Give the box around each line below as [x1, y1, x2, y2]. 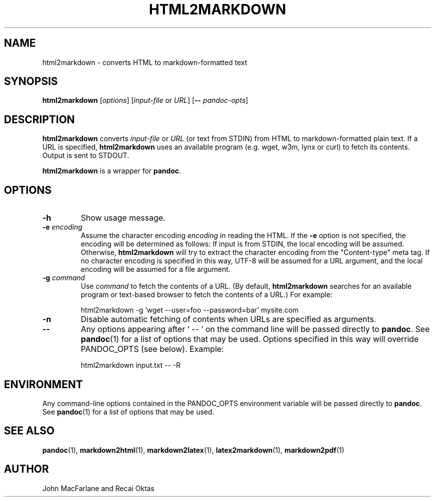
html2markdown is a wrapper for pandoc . [42, 167, 181, 175]
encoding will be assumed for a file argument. [80, 265, 230, 274]
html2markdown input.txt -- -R [80, 361, 181, 370]
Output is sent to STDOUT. [42, 151, 129, 160]
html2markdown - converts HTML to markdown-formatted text [42, 58, 247, 67]
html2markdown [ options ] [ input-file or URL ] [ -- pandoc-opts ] [42, 96, 248, 105]
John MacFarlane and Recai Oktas [42, 484, 154, 493]
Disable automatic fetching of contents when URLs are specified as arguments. [80, 314, 376, 325]
